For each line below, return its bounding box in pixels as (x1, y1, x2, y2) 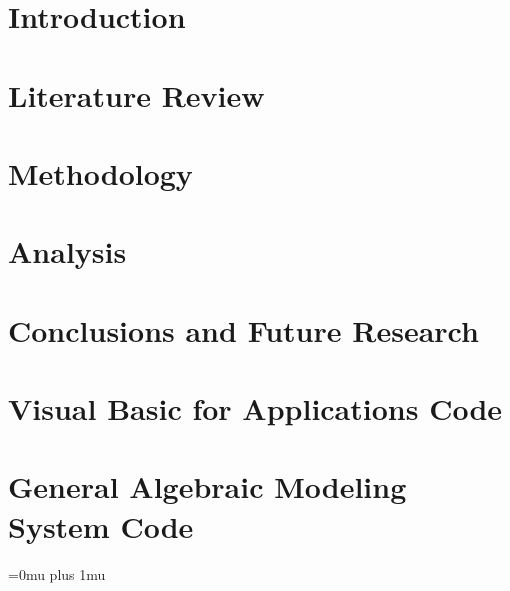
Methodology (8, 152, 193, 193)
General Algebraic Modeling (8, 466, 407, 507)
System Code (8, 505, 194, 546)
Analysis (8, 231, 127, 272)
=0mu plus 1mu (8, 563, 106, 584)
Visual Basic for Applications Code (8, 388, 503, 429)
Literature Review (8, 74, 265, 115)
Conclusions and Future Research (8, 309, 479, 350)
